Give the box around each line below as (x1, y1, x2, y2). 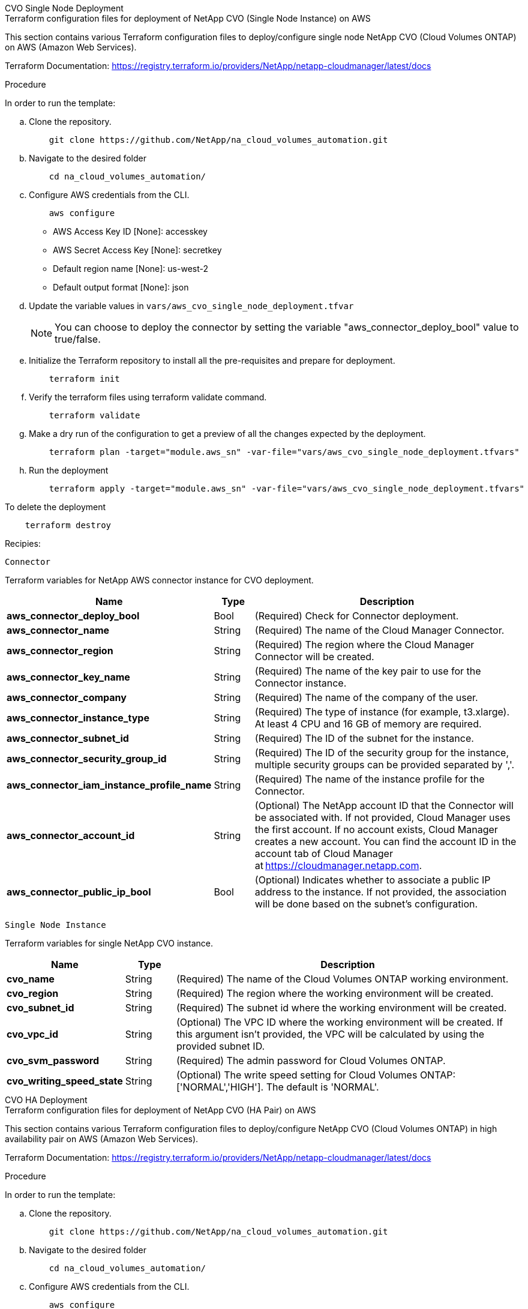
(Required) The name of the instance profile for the (254, 773, 485, 785)
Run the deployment (29, 465, 109, 475)
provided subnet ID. (176, 1040, 265, 1052)
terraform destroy (25, 520, 112, 530)
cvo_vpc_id (7, 1028, 58, 1040)
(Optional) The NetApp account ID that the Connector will (254, 799, 514, 811)
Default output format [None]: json (53, 282, 189, 292)
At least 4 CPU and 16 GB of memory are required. (254, 718, 482, 730)
